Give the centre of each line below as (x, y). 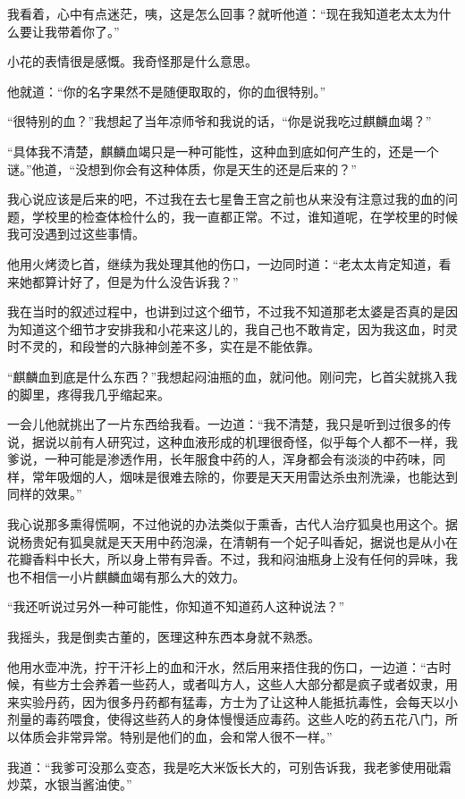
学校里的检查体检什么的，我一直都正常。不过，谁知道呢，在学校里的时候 (245, 216)
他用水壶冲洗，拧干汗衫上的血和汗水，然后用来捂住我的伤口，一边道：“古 (223, 666)
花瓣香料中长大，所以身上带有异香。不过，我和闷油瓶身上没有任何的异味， (226, 559)
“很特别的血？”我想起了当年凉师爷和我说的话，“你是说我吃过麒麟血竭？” (220, 121)
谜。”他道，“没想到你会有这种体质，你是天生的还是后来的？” (182, 168)
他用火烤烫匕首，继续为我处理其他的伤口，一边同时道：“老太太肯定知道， (223, 263)
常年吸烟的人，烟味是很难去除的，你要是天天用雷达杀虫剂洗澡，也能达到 (245, 476)
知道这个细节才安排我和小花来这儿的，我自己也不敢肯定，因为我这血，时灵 (238, 328)
